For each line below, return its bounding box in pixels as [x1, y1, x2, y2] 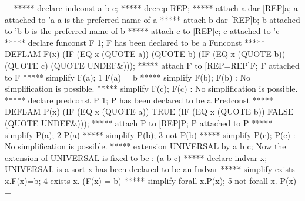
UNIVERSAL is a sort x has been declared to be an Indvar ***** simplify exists [5, 163, 295, 175]
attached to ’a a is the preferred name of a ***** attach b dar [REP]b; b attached [5, 13, 300, 25]
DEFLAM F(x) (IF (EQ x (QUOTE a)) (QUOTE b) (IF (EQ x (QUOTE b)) [5, 48, 286, 60]
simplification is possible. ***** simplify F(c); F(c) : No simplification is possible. [5, 82, 298, 95]
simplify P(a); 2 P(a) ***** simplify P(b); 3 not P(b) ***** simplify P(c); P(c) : [5, 128, 296, 140]
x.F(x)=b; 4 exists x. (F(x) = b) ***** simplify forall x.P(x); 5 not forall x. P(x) [5, 174, 297, 186]
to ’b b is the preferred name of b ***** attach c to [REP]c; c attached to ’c [5, 25, 280, 37]
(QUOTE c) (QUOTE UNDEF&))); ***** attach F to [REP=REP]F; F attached [5, 59, 300, 71]
